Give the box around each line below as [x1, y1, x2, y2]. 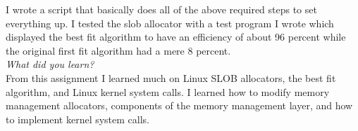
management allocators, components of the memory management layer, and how [6, 98, 353, 113]
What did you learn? [6, 57, 94, 71]
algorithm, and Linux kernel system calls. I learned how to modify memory [6, 84, 330, 99]
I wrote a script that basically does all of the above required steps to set [6, 2, 317, 16]
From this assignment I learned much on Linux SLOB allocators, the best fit [6, 70, 336, 85]
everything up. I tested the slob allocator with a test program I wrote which [6, 15, 334, 30]
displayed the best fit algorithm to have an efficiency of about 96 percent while [6, 29, 346, 44]
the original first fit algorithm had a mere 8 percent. [6, 43, 231, 57]
